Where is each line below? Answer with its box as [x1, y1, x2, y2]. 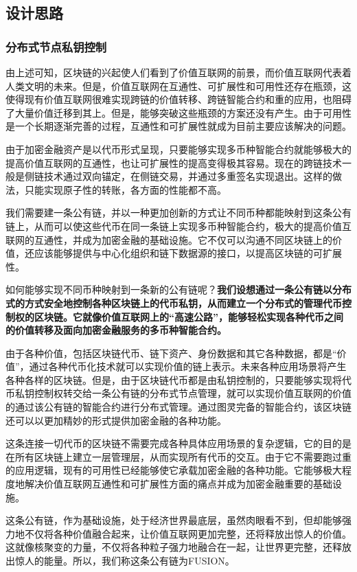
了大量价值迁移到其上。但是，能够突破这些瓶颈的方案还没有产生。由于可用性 [5, 105, 352, 119]
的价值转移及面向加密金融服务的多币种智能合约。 [5, 323, 227, 337]
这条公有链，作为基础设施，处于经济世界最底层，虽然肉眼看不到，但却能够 [5, 513, 342, 527]
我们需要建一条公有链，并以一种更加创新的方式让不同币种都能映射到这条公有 [5, 205, 352, 220]
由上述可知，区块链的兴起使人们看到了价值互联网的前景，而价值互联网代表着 [5, 65, 352, 79]
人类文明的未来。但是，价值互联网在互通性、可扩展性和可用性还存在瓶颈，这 [5, 78, 352, 93]
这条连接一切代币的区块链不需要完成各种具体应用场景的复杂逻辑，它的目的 [5, 436, 342, 450]
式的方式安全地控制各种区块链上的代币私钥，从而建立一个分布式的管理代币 [5, 295, 342, 310]
